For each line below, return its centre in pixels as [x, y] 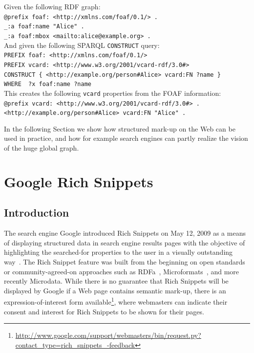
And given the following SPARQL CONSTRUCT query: [82, 45]
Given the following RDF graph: [52, 6]
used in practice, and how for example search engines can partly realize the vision [126, 138]
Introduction [37, 212]
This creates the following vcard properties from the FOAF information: [113, 93]
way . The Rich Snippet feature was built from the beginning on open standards [125, 261]
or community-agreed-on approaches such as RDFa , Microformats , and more [122, 271]
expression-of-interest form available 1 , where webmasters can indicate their [116, 301]
